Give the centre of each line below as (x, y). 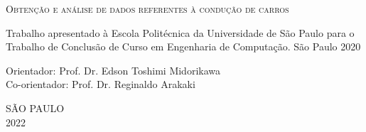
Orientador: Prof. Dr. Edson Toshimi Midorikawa (113, 70)
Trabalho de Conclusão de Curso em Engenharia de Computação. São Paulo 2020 (183, 46)
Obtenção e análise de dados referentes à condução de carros (147, 9)
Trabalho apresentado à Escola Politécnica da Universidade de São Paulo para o (180, 32)
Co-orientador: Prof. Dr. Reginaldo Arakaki (101, 84)
